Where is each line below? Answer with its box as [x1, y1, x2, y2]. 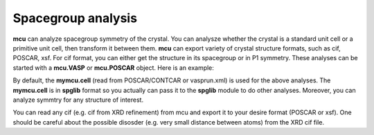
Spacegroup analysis [12, 10, 138, 26]
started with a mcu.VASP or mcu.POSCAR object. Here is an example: [12, 63, 215, 72]
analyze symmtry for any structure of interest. [12, 96, 144, 104]
